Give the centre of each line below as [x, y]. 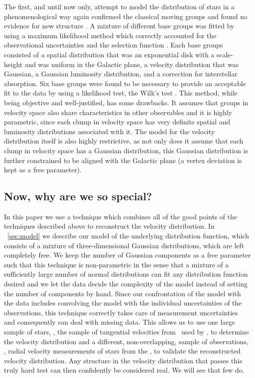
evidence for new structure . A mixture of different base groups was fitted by [119, 26]
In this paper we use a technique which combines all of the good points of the [121, 216]
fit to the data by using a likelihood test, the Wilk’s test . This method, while [121, 93]
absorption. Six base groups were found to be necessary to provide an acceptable [125, 83]
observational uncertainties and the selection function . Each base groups [114, 45]
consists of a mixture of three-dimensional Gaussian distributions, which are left [124, 245]
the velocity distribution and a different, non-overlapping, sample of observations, [126, 341]
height [13, 64]
